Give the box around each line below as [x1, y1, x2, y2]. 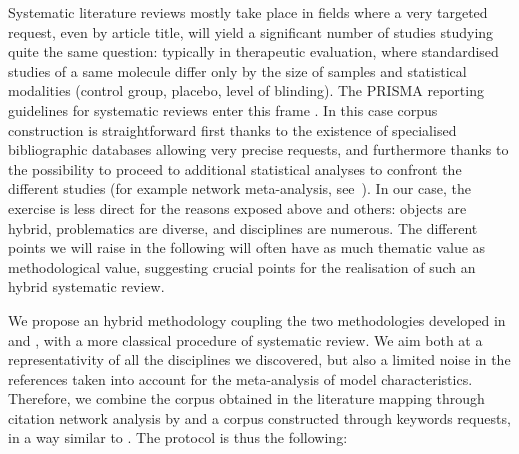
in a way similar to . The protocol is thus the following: [8, 427, 348, 448]
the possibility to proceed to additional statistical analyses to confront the [8, 158, 462, 179]
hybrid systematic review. [8, 276, 165, 297]
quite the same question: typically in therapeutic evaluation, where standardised [8, 41, 499, 62]
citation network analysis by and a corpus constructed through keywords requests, [8, 407, 511, 428]
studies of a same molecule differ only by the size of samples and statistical [8, 60, 467, 81]
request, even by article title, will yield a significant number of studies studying [8, 21, 494, 42]
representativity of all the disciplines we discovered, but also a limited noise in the [8, 349, 511, 370]
